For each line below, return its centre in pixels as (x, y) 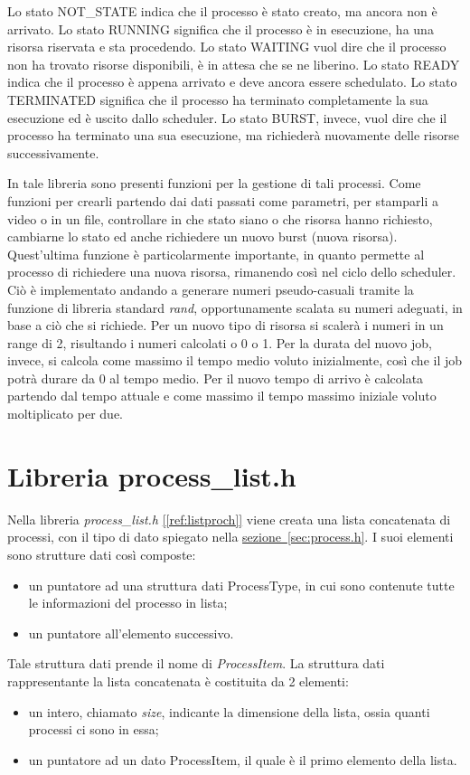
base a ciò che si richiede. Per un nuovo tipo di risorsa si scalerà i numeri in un (226, 325)
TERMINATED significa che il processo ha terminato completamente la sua (218, 99)
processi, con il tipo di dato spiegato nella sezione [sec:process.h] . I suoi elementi (230, 537)
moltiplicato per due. (66, 414)
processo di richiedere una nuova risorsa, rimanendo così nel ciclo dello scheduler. (232, 272)
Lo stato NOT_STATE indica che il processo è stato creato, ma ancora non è (222, 11)
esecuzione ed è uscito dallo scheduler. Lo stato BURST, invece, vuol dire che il (227, 117)
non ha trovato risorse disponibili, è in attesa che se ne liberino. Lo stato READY (234, 64)
